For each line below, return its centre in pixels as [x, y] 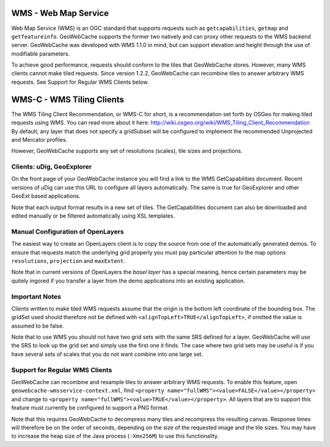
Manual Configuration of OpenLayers [68, 231]
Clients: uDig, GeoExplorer [51, 167]
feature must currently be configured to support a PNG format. [90, 408]
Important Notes [36, 297]
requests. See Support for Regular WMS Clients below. [80, 82]
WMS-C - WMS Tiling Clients [68, 99]
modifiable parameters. [41, 54]
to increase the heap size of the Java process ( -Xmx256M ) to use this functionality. [115, 436]
